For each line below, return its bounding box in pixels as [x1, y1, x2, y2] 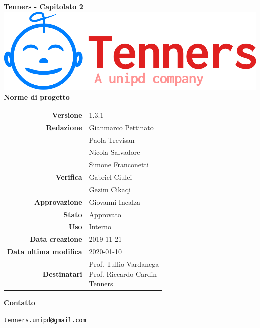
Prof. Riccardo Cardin [89, 268, 157, 279]
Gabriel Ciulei [89, 172, 132, 182]
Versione [52, 109, 82, 120]
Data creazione [30, 234, 82, 244]
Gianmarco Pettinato [89, 122, 154, 132]
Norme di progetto [4, 91, 70, 102]
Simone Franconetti [89, 159, 149, 170]
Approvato [89, 209, 121, 219]
